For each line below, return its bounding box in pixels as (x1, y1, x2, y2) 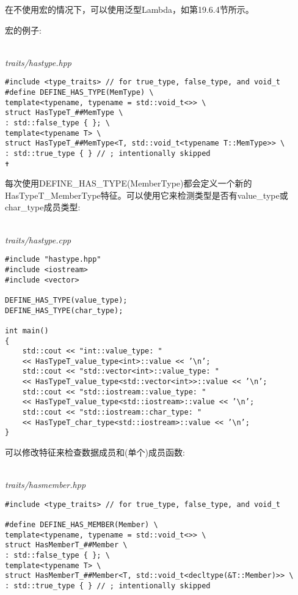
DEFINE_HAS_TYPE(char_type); (5, 306, 123, 315)
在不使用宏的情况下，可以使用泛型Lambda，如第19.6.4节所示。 (5, 3, 254, 15)
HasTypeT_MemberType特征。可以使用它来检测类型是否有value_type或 (5, 188, 288, 201)
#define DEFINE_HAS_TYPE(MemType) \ (5, 88, 154, 97)
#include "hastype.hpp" (5, 255, 101, 264)
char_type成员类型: (5, 201, 81, 213)
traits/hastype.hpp (5, 56, 71, 68)
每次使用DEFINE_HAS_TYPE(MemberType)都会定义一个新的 (5, 177, 252, 190)
